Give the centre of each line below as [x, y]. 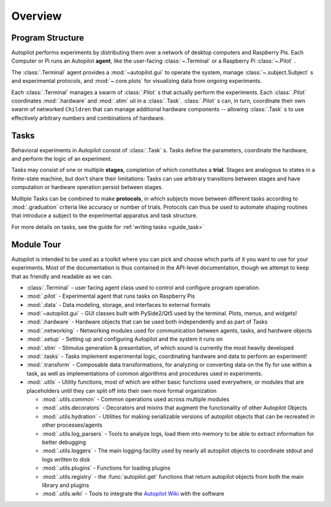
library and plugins [66, 485]
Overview [36, 16]
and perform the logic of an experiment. [62, 159]
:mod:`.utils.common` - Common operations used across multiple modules [136, 399]
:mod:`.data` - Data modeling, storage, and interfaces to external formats [119, 304]
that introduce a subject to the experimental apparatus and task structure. [105, 215]
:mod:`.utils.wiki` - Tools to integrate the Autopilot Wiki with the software [133, 493]
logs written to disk [66, 459]
